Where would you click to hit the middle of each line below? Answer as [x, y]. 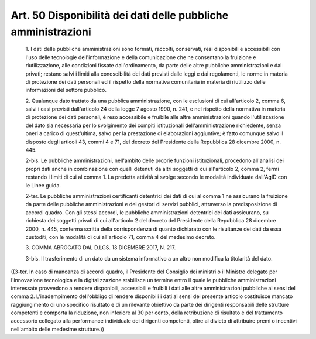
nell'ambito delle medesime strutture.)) [58, 329]
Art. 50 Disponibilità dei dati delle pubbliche [120, 15]
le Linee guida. [43, 185]
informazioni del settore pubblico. [66, 90]
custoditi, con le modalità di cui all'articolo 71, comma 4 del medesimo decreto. [121, 237]
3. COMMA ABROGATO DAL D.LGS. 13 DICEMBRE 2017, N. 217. [101, 248]
